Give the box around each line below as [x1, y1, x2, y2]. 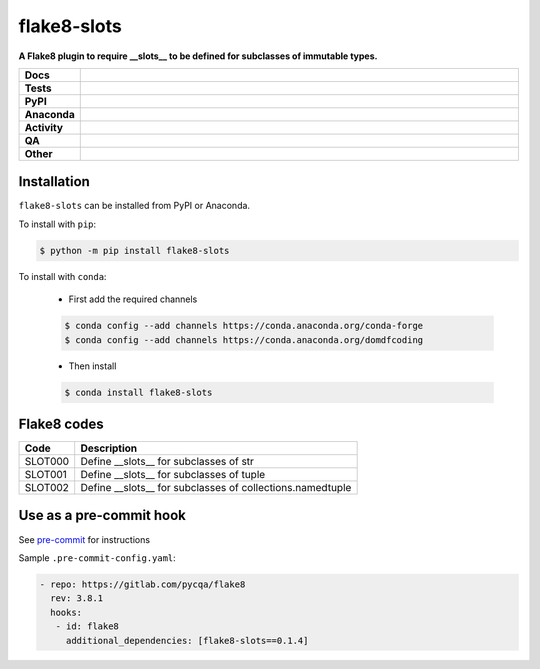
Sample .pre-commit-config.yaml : [18, 551, 177, 564]
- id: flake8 [55, 621, 120, 632]
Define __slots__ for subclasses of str [80, 455, 255, 469]
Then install [68, 360, 117, 372]
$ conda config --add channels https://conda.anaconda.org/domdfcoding [64, 334, 424, 345]
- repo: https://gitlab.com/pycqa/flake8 [39, 578, 246, 590]
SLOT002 [24, 481, 70, 495]
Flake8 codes [18, 415, 104, 432]
